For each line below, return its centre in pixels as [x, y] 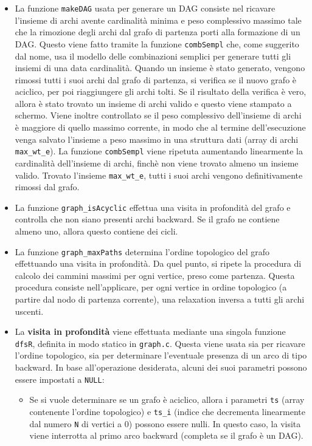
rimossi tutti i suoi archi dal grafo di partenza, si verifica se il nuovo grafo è [156, 79]
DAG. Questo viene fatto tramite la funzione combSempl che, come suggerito [157, 43]
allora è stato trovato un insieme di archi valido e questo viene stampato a [153, 103]
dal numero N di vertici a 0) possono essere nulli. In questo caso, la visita [165, 423]
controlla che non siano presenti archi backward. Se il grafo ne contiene [147, 219]
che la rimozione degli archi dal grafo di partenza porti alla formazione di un [158, 32]
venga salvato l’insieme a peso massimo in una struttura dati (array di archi [157, 139]
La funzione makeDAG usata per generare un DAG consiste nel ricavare [145, 8]
